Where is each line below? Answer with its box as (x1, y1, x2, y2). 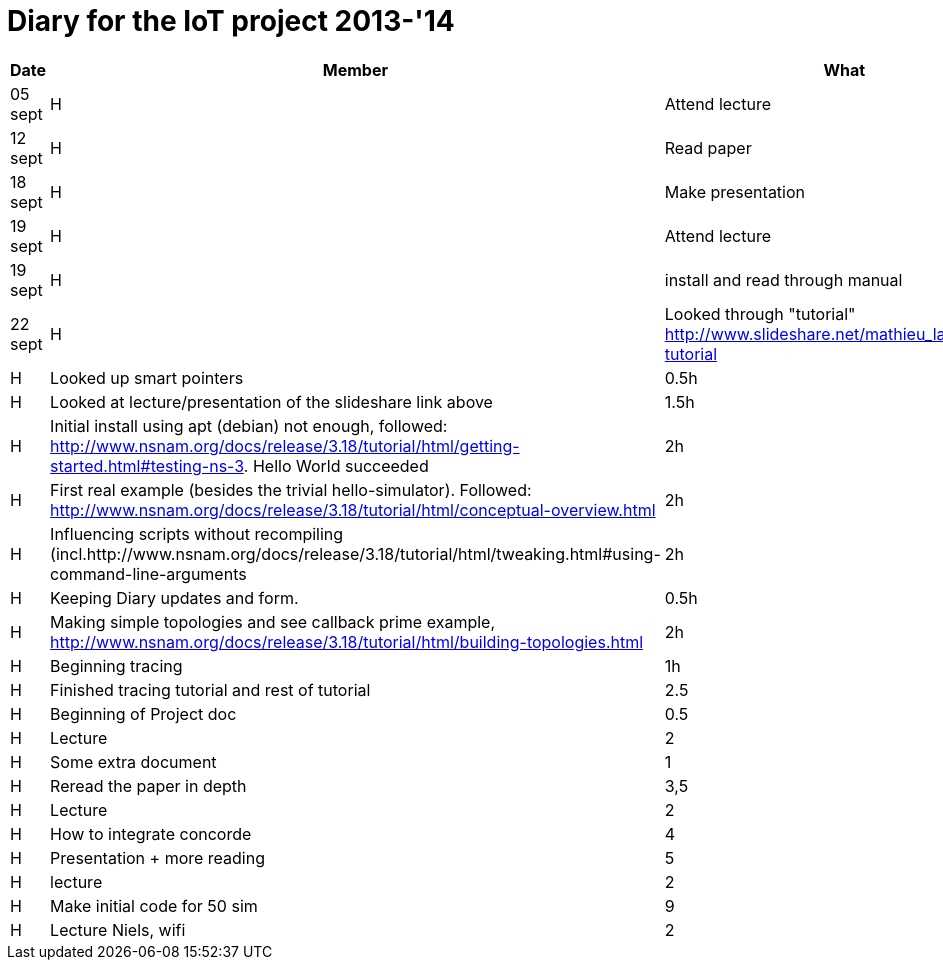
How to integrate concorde (50, 823, 252, 844)
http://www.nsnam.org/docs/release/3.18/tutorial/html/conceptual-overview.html (50, 499, 656, 520)
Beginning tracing (50, 655, 183, 676)
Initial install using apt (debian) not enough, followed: (50, 415, 448, 436)
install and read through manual (664, 269, 903, 290)
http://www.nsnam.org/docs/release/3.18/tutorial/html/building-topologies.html (50, 631, 644, 652)
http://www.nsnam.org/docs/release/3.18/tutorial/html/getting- (50, 435, 520, 456)
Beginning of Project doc (50, 703, 237, 724)
